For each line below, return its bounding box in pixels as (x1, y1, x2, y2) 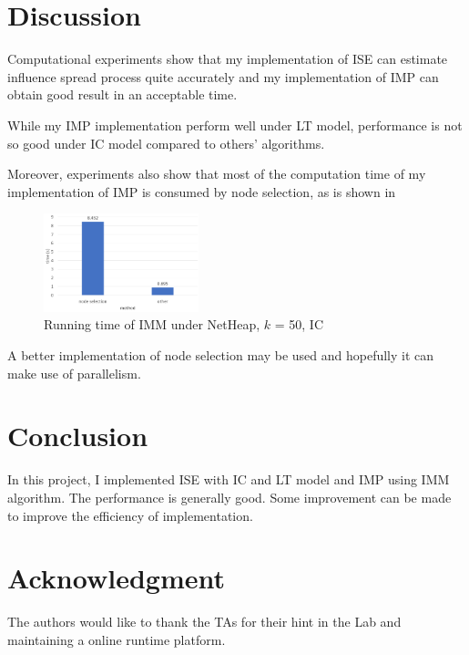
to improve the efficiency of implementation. (7, 505, 253, 525)
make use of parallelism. (7, 363, 141, 382)
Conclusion (7, 417, 148, 454)
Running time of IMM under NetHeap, (44, 315, 260, 334)
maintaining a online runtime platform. (7, 629, 226, 649)
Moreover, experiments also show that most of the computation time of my (7, 164, 426, 183)
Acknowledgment (7, 559, 225, 597)
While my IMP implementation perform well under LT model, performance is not (7, 115, 463, 134)
